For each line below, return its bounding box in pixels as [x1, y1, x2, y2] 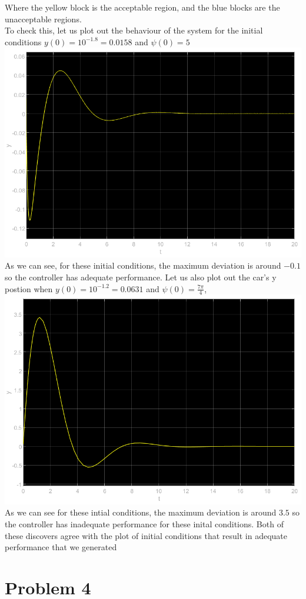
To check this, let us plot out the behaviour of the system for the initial [5, 24, 263, 36]
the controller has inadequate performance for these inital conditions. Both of [5, 517, 284, 530]
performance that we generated [5, 541, 117, 553]
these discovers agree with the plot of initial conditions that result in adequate [5, 529, 288, 541]
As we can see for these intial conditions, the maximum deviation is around [5, 506, 277, 518]
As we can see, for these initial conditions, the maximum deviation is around [5, 259, 281, 272]
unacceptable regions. [5, 12, 82, 25]
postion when [5, 282, 53, 295]
